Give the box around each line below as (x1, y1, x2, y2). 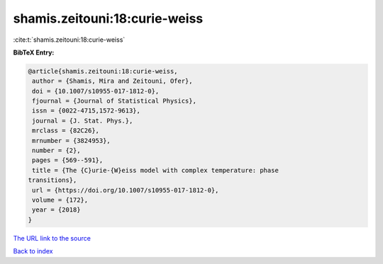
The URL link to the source (13, 234, 91, 242)
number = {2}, (32, 147, 81, 155)
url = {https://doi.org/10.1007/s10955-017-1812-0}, (32, 186, 219, 194)
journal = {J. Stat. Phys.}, (32, 117, 133, 125)
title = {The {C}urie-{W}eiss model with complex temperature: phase (32, 166, 279, 174)
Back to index (13, 247, 53, 256)
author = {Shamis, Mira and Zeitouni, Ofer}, (32, 77, 193, 85)
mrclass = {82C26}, (32, 127, 99, 134)
